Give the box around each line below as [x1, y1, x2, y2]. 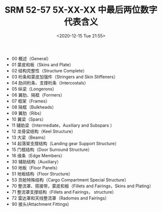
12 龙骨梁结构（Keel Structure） [11, 128, 76, 134]
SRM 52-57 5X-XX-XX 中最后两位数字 [4, 4, 158, 16]
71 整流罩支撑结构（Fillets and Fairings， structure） [11, 189, 117, 195]
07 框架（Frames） [11, 98, 50, 104]
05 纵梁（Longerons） [11, 86, 57, 92]
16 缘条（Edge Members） [11, 152, 65, 158]
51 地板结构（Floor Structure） [11, 171, 73, 177]
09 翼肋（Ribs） [11, 110, 44, 116]
